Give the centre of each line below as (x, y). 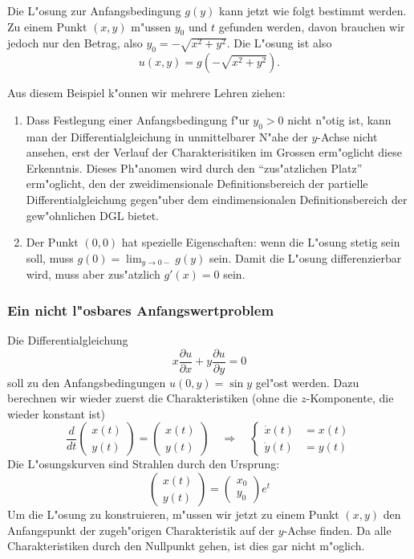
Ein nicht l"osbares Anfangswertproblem (141, 310)
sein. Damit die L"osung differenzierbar (305, 257)
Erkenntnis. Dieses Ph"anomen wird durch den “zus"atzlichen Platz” (194, 167)
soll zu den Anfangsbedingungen (87, 382)
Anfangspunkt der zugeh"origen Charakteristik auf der (141, 530)
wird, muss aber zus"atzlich (93, 274)
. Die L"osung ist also (279, 43)
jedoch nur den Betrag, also (75, 43)
